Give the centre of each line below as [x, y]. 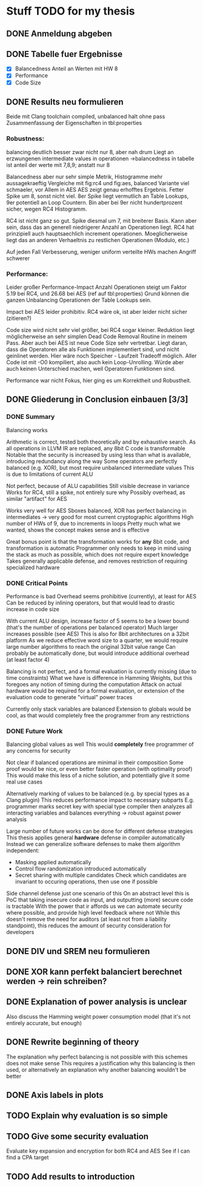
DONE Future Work [35, 731]
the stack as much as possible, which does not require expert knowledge [98, 554]
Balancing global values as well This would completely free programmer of [100, 744]
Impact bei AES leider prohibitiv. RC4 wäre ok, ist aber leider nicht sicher [97, 311]
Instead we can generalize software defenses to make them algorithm [93, 844]
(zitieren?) [19, 318]
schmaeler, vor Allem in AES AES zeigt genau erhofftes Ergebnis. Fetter [95, 189]
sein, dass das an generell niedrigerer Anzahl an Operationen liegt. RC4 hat [100, 227]
